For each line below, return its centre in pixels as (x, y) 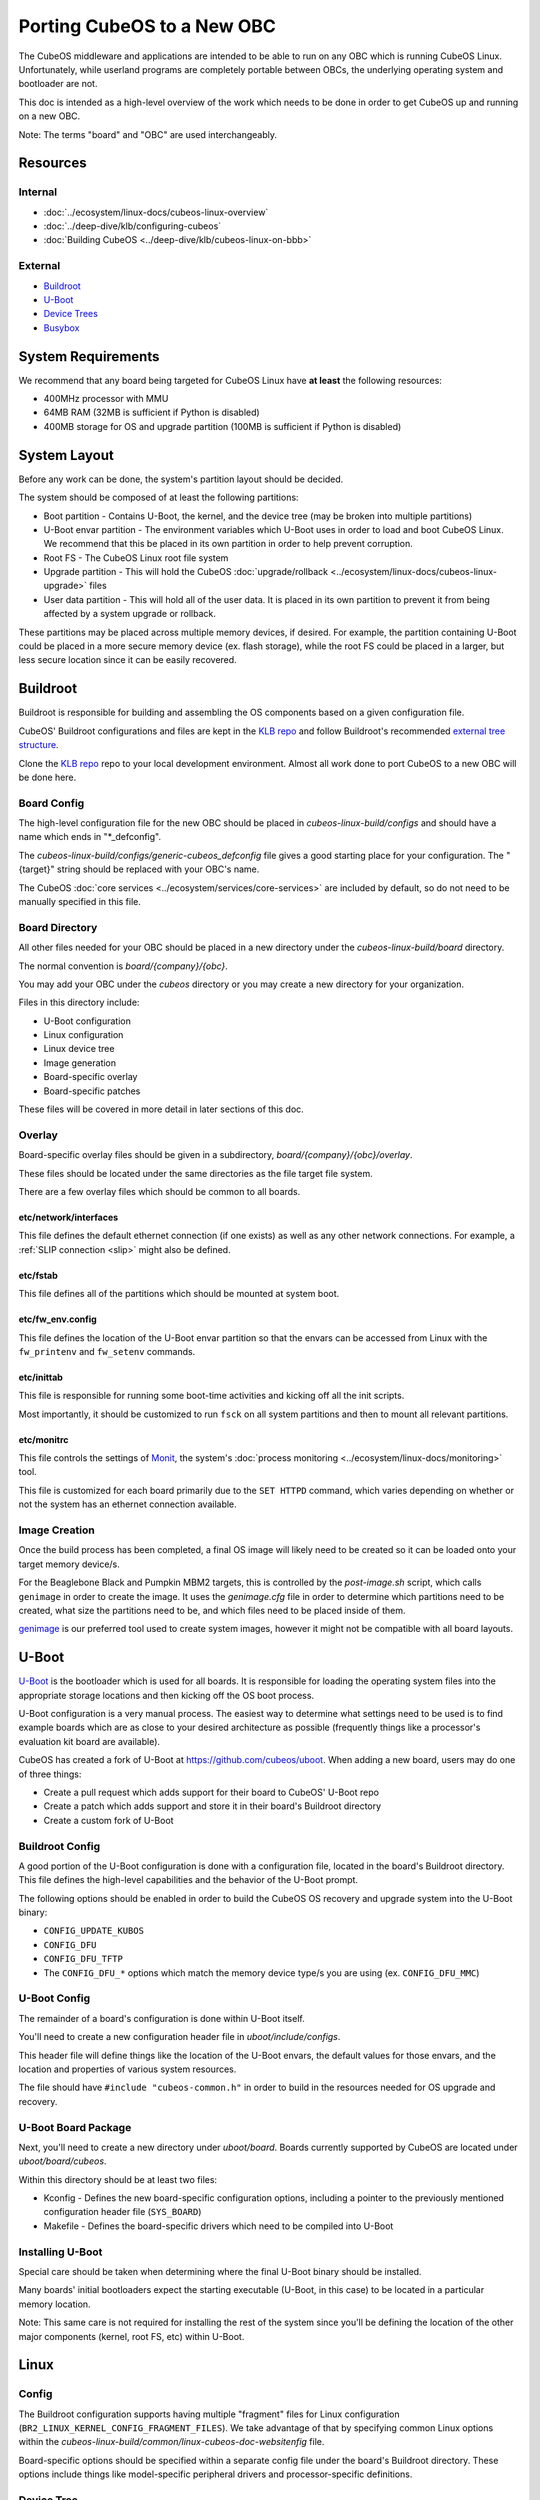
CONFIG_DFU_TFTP (83, 1959)
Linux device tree (79, 1049)
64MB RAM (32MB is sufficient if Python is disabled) (151, 412)
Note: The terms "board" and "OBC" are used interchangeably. (148, 134)
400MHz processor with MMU (106, 399)
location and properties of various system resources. (127, 2069)
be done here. (47, 777)
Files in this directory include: (79, 1002)
